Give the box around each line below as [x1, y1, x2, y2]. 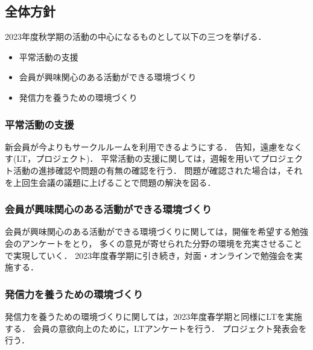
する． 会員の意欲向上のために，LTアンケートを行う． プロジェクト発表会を [5, 322, 307, 334]
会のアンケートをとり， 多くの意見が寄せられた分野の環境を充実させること [5, 237, 303, 249]
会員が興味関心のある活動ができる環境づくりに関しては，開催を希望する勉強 [5, 225, 309, 238]
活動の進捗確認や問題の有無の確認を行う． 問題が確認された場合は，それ [13, 164, 303, 176]
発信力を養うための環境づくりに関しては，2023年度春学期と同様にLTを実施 [5, 310, 302, 322]
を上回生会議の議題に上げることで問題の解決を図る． [5, 176, 216, 188]
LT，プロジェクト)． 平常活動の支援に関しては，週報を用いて [16, 152, 261, 165]
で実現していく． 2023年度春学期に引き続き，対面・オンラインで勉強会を [5, 249, 294, 261]
